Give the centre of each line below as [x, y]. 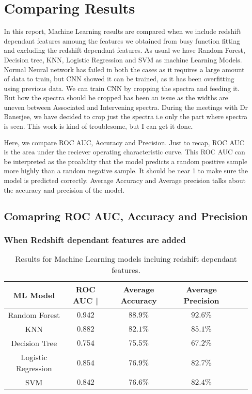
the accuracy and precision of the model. [64, 189]
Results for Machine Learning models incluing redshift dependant [126, 259]
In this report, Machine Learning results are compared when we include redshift [123, 31]
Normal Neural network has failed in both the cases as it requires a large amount [124, 69]
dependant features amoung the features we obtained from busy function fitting [122, 40]
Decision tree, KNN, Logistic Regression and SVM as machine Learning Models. [123, 59]
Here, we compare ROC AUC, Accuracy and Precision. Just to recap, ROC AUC [124, 142]
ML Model [34, 295]
